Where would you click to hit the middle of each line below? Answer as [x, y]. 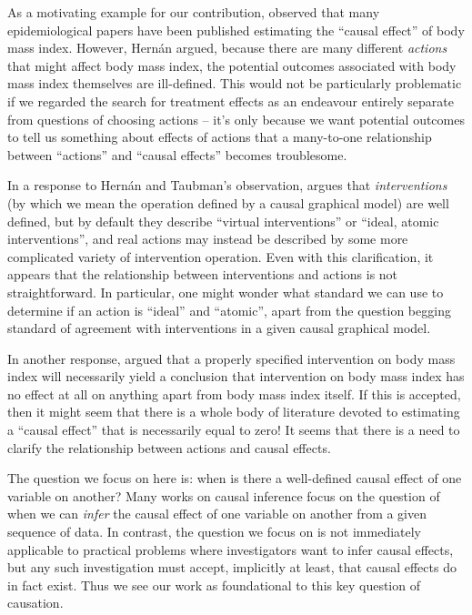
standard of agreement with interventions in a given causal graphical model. [219, 328]
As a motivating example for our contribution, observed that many [194, 12]
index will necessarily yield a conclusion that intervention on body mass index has [236, 376]
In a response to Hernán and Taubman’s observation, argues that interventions [227, 185]
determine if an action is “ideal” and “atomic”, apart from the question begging [229, 310]
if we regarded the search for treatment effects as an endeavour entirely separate [231, 101]
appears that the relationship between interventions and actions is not [203, 274]
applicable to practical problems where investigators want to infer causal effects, [231, 549]
